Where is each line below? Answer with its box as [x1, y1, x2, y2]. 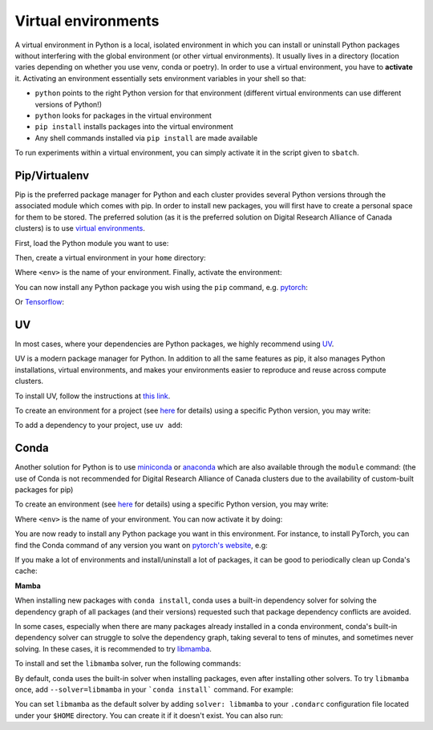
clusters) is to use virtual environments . [14, 224, 146, 233]
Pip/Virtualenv [14, 168, 90, 182]
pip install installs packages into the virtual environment [34, 122, 234, 131]
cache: [14, 566, 38, 576]
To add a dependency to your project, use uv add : [14, 421, 184, 430]
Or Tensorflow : [14, 297, 64, 307]
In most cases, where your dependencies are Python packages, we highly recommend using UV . [14, 339, 334, 349]
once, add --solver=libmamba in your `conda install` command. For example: [14, 684, 294, 694]
